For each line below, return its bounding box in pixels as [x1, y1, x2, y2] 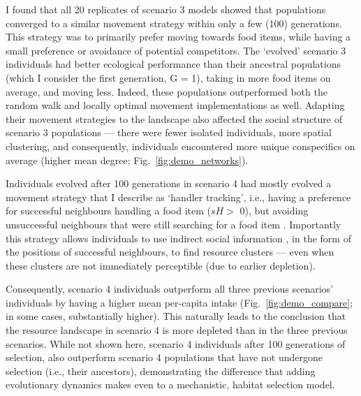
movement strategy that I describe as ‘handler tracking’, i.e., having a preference [6, 189, 351, 204]
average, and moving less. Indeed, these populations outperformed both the [6, 84, 327, 98]
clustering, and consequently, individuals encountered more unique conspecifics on [6, 138, 355, 153]
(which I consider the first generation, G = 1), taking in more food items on [6, 70, 331, 85]
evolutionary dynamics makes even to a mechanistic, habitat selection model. [6, 377, 335, 392]
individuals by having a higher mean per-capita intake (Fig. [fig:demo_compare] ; [6, 295, 353, 309]
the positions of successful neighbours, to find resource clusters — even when [6, 244, 334, 259]
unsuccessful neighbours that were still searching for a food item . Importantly [6, 217, 341, 231]
